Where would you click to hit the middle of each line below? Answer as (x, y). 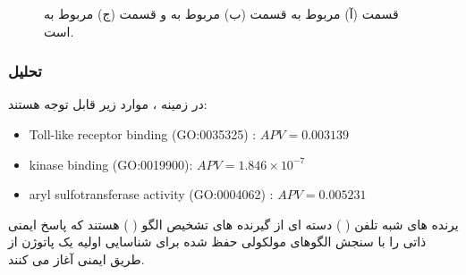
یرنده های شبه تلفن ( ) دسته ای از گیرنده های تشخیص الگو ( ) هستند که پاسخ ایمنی (233, 224)
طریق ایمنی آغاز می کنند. (76, 258)
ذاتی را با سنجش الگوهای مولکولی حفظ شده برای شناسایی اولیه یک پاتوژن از (217, 242)
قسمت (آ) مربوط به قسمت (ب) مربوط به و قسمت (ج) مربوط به (221, 13)
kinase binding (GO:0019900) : (111, 164)
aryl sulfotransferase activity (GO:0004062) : (151, 194)
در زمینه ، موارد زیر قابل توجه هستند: (108, 104)
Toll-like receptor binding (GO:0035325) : (143, 134)
